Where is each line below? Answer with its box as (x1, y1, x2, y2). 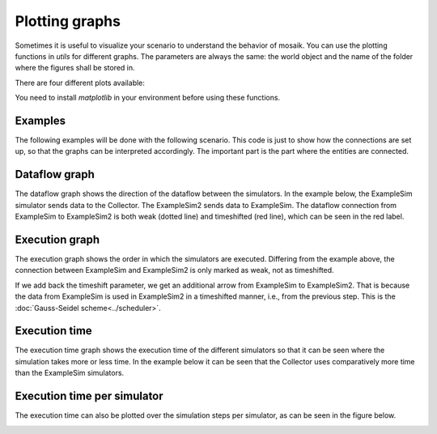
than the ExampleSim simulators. (15, 368, 125, 378)
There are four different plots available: (15, 78, 146, 87)
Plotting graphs (15, 12, 121, 30)
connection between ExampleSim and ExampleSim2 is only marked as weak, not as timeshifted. (15, 266, 335, 275)
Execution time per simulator (15, 389, 163, 403)
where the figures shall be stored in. (15, 63, 135, 73)
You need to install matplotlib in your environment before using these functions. (15, 93, 281, 103)
